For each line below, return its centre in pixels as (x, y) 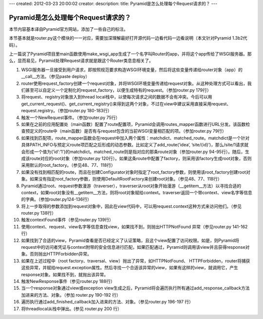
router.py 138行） (38, 213)
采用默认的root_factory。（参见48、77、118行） (68, 165)
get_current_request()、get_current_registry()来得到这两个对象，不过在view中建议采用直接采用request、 (126, 104)
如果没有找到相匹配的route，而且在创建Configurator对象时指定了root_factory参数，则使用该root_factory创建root (133, 172)
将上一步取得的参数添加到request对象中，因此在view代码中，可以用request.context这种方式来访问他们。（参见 (131, 206)
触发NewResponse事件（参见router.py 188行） (68, 281)
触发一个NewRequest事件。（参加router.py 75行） (71, 118)
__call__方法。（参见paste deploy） (56, 77)
